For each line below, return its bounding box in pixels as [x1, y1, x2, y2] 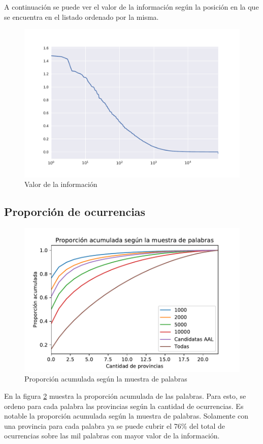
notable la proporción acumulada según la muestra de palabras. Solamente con [4, 410, 249, 421]
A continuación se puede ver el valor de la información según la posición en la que [4, 2, 259, 12]
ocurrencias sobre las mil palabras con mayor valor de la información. [4, 430, 220, 441]
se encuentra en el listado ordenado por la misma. [4, 11, 159, 22]
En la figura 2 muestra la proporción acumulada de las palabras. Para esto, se [4, 390, 246, 401]
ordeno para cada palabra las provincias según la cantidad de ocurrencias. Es [4, 400, 244, 411]
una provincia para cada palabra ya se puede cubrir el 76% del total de [4, 420, 225, 431]
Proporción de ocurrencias [4, 204, 146, 219]
